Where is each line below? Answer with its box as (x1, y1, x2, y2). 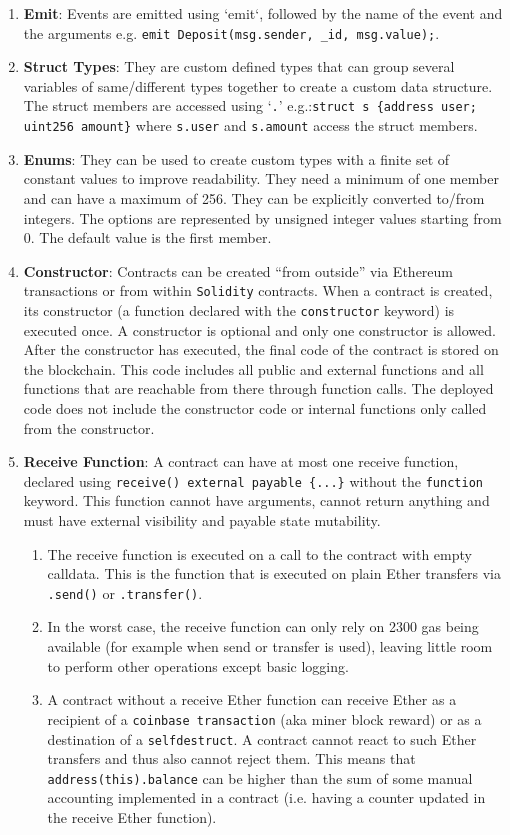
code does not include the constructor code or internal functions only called (23, 398, 487, 418)
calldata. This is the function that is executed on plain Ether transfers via (47, 563, 501, 584)
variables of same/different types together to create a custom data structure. (23, 75, 493, 96)
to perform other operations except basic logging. (47, 655, 349, 676)
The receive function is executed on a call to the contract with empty (47, 543, 472, 564)
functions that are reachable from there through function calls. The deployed (23, 378, 494, 399)
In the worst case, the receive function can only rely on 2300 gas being (47, 616, 479, 637)
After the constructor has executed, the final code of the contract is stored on (23, 339, 499, 360)
